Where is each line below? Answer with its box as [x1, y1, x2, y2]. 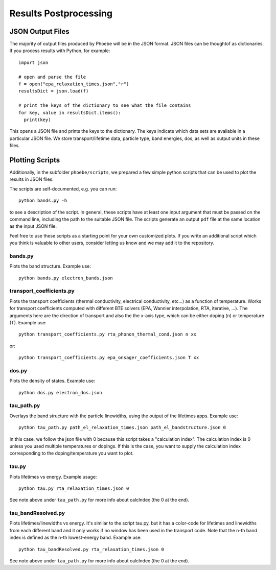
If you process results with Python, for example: [9, 47, 110, 54]
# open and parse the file [18, 74, 86, 80]
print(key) [24, 116, 51, 123]
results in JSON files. [9, 176, 54, 182]
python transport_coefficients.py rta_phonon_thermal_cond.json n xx [18, 331, 197, 337]
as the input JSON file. [9, 223, 57, 229]
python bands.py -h [18, 198, 67, 204]
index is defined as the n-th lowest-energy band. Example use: [9, 534, 142, 541]
